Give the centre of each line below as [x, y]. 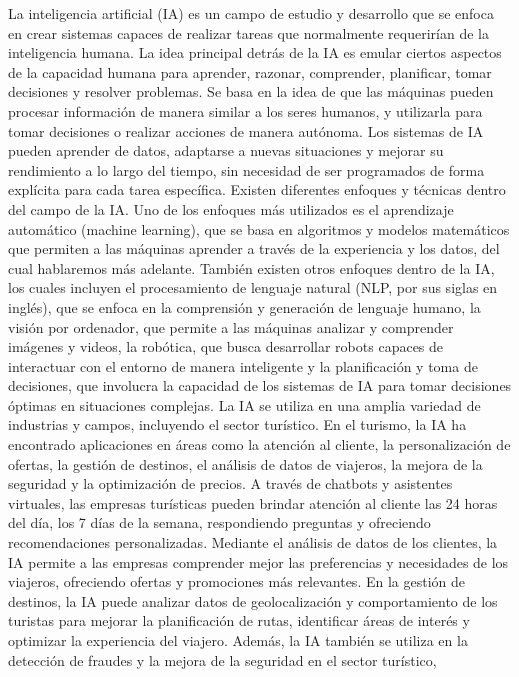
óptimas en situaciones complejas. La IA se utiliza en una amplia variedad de [244, 404]
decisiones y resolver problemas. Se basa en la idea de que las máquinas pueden [251, 91]
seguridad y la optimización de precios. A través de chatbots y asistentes [230, 483]
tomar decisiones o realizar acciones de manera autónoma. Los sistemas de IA [246, 130]
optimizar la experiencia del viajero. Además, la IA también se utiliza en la [238, 640]
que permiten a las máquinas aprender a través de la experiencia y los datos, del [254, 248]
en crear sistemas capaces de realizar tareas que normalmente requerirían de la [248, 32]
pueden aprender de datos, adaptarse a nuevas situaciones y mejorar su [226, 150]
